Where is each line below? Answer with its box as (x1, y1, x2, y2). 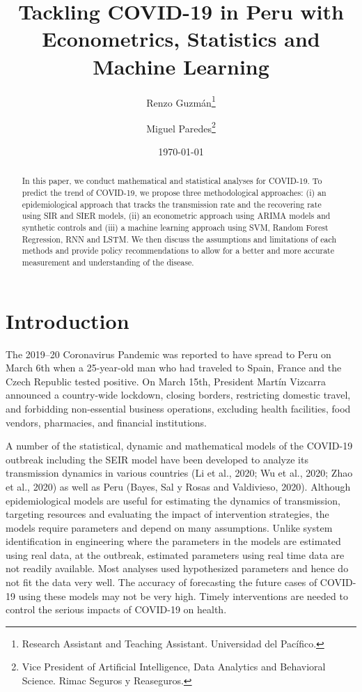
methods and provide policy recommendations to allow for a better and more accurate (22, 245, 335, 256)
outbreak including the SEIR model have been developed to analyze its (6, 452, 308, 466)
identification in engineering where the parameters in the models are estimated (6, 534, 341, 548)
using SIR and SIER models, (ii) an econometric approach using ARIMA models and (22, 210, 331, 222)
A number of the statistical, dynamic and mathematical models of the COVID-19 (6, 438, 353, 453)
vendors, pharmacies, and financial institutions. (6, 415, 207, 429)
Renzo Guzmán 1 (146, 93, 216, 109)
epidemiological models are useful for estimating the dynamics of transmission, (6, 493, 340, 507)
